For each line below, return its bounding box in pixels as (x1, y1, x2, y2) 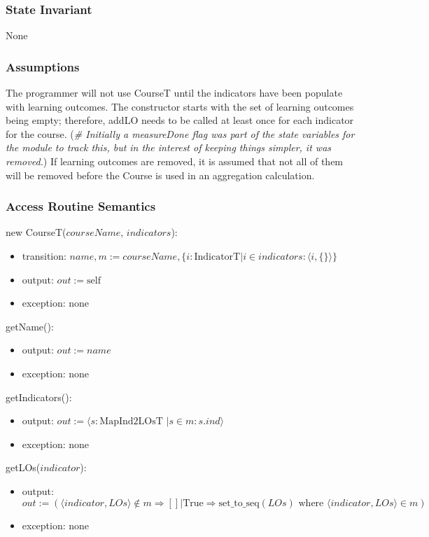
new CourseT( (6, 225, 66, 239)
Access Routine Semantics (6, 197, 156, 215)
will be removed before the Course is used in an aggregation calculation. (6, 167, 315, 182)
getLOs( (6, 460, 41, 475)
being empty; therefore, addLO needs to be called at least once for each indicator (6, 113, 354, 127)
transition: (22, 249, 66, 263)
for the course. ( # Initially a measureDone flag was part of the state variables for (6, 126, 355, 141)
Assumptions (6, 57, 80, 75)
